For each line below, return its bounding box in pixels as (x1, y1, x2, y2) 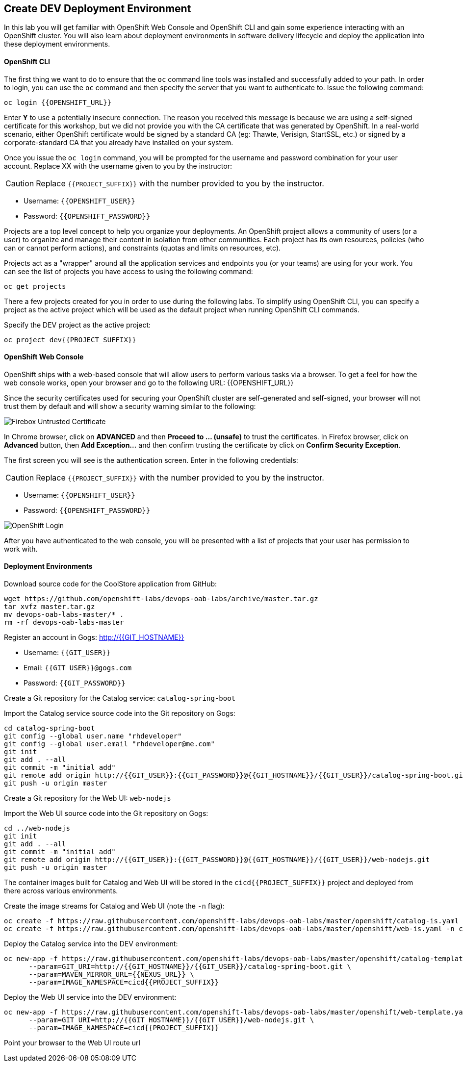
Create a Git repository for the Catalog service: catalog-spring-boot (4, 694, 236, 703)
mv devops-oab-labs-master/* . (4, 610, 124, 619)
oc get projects (4, 282, 66, 290)
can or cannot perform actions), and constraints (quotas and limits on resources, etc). (4, 243, 281, 252)
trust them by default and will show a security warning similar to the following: (4, 402, 256, 410)
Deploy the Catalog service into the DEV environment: (4, 939, 178, 948)
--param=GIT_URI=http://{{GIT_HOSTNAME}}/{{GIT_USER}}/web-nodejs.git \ (28, 1016, 314, 1024)
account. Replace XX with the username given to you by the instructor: (4, 161, 232, 170)
